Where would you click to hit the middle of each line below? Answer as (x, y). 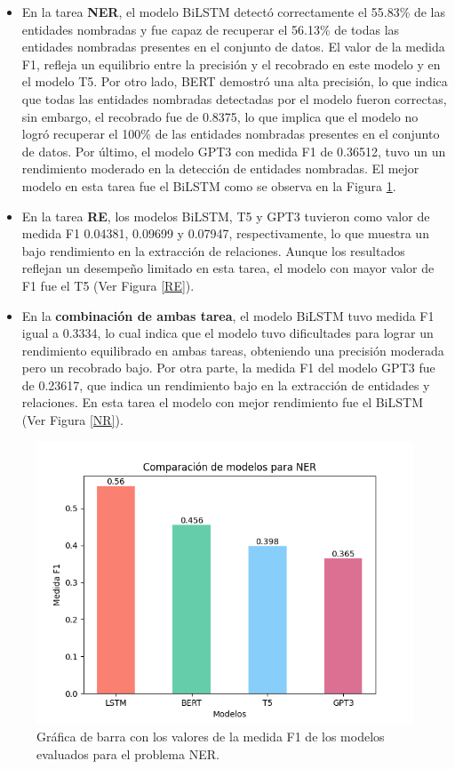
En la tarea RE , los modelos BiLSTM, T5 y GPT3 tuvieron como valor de (226, 216)
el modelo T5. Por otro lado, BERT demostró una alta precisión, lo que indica (235, 81)
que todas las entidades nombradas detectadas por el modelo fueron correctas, (234, 98)
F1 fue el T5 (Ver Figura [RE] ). (108, 285)
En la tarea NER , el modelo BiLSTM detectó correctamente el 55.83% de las (234, 12)
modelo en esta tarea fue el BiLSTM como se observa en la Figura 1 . (209, 185)
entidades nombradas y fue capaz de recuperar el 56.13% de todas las (211, 29)
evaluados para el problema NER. (128, 753)
